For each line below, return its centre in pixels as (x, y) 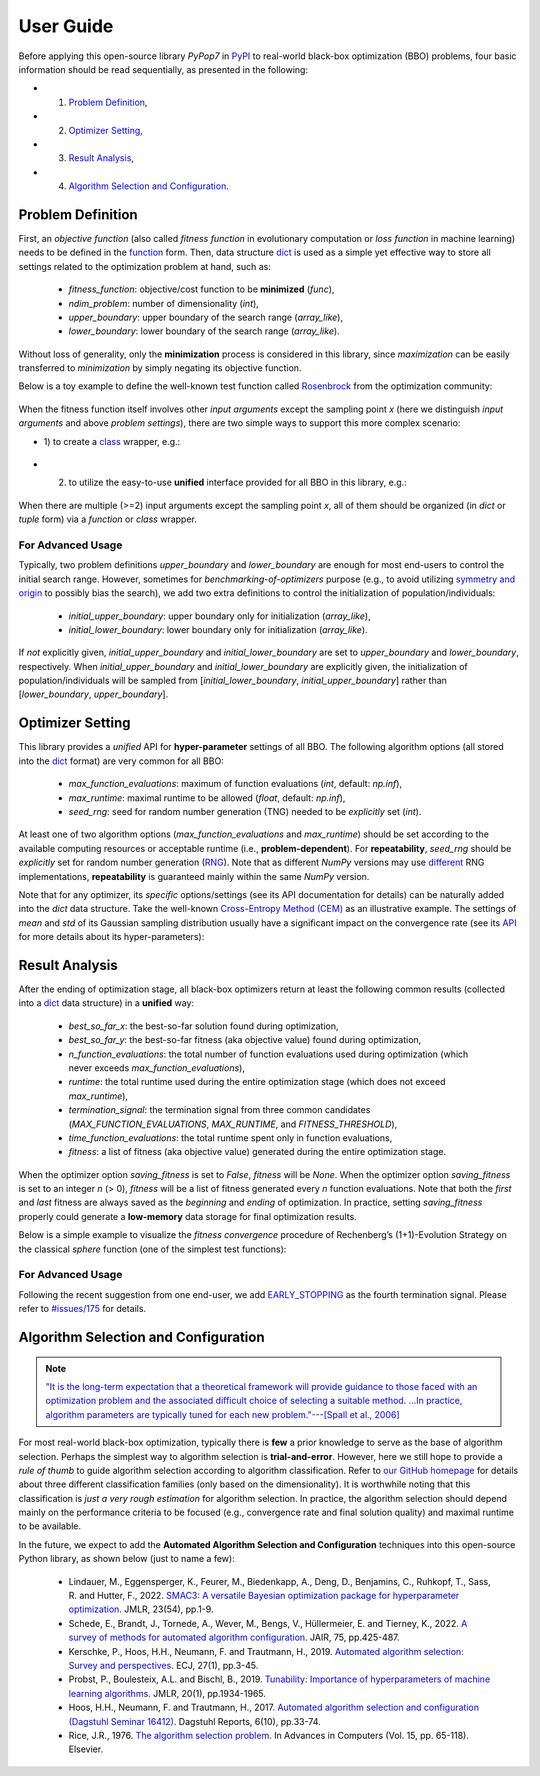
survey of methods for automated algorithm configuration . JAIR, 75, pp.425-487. (234, 1637)
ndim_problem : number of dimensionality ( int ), (163, 303)
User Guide (66, 26)
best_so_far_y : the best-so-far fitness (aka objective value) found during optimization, (245, 1040)
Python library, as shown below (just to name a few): (126, 1559)
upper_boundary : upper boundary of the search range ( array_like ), (206, 317)
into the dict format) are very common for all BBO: (121, 761)
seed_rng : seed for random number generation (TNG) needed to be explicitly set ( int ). (245, 811)
